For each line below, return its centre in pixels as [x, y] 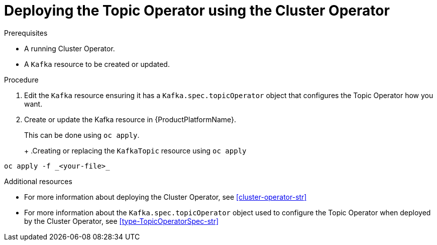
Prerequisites [26, 33]
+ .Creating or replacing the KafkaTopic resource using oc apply [135, 150]
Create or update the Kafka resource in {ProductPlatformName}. [130, 119]
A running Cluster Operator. [70, 48]
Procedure [21, 79]
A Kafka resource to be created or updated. [97, 64]
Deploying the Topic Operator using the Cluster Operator [197, 11]
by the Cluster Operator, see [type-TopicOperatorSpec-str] [122, 221]
